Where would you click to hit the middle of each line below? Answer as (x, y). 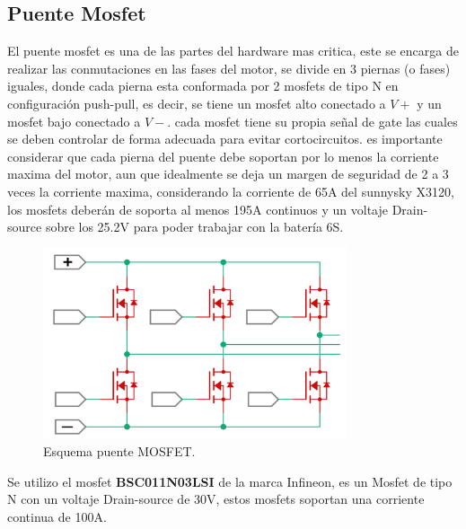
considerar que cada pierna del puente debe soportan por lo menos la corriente (223, 156)
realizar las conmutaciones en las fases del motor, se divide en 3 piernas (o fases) (229, 68)
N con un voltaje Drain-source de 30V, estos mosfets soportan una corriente (216, 499)
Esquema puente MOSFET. (119, 450)
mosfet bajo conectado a (74, 121)
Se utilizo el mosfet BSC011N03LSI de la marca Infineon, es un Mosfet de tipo (230, 481)
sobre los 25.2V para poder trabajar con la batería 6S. (194, 227)
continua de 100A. (57, 516)
